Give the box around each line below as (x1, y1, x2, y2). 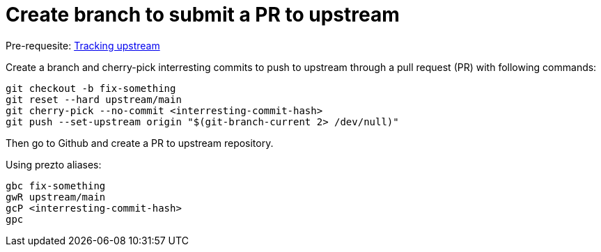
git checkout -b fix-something (6, 82, 176, 94)
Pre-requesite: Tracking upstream (6, 39, 160, 52)
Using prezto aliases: (6, 158, 102, 171)
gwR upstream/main (6, 191, 106, 203)
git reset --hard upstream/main (6, 93, 182, 105)
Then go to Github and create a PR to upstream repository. (6, 136, 274, 149)
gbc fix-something (6, 180, 106, 191)
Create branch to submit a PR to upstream (6, 3, 400, 26)
